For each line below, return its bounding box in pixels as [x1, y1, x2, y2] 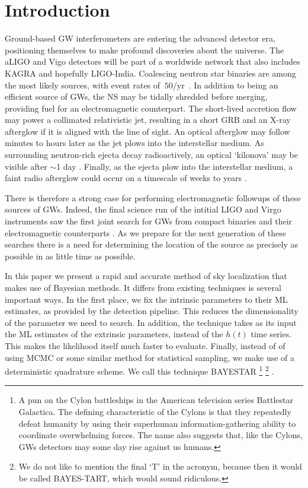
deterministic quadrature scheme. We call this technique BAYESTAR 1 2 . [5, 363, 274, 377]
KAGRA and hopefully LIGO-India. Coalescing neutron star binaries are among [5, 66, 296, 79]
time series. [251, 328, 292, 340]
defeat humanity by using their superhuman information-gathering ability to [18, 417, 296, 429]
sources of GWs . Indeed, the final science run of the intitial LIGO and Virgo [5, 203, 281, 216]
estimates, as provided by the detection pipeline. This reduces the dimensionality [5, 305, 299, 317]
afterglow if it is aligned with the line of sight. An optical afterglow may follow [5, 125, 290, 137]
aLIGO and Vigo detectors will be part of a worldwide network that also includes [5, 55, 300, 68]
